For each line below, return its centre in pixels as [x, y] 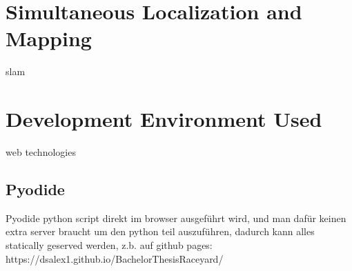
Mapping [49, 38]
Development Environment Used [164, 119]
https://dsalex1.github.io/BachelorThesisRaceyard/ [115, 258]
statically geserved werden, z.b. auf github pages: [109, 245]
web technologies [41, 152]
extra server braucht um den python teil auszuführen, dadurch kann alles [160, 231]
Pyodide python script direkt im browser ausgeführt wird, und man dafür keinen [176, 218]
